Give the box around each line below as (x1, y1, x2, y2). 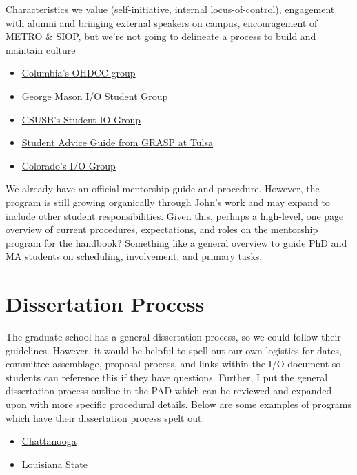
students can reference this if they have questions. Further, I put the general (6, 370, 328, 384)
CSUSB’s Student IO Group (21, 112, 141, 126)
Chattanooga (21, 434, 76, 448)
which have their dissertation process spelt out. (6, 410, 205, 425)
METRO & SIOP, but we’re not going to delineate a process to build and (6, 29, 316, 43)
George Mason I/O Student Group (21, 88, 168, 103)
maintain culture (6, 42, 76, 57)
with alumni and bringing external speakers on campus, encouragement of (6, 15, 318, 30)
